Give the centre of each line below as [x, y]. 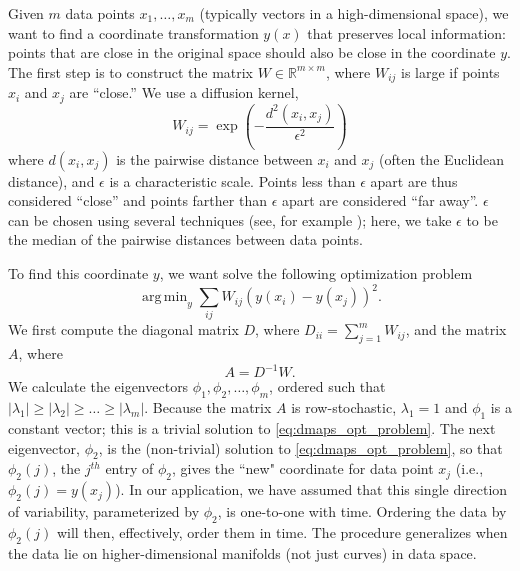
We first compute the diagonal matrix [123, 329]
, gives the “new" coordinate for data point [303, 468]
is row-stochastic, [344, 407]
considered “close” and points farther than [137, 200]
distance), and [51, 180]
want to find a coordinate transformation [133, 32]
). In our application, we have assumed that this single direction [311, 489]
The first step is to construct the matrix [131, 71]
